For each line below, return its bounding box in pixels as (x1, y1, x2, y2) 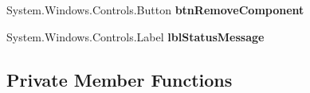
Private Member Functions (6, 67, 233, 91)
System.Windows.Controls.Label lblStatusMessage (6, 28, 265, 45)
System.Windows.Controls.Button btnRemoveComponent (6, 2, 304, 17)
